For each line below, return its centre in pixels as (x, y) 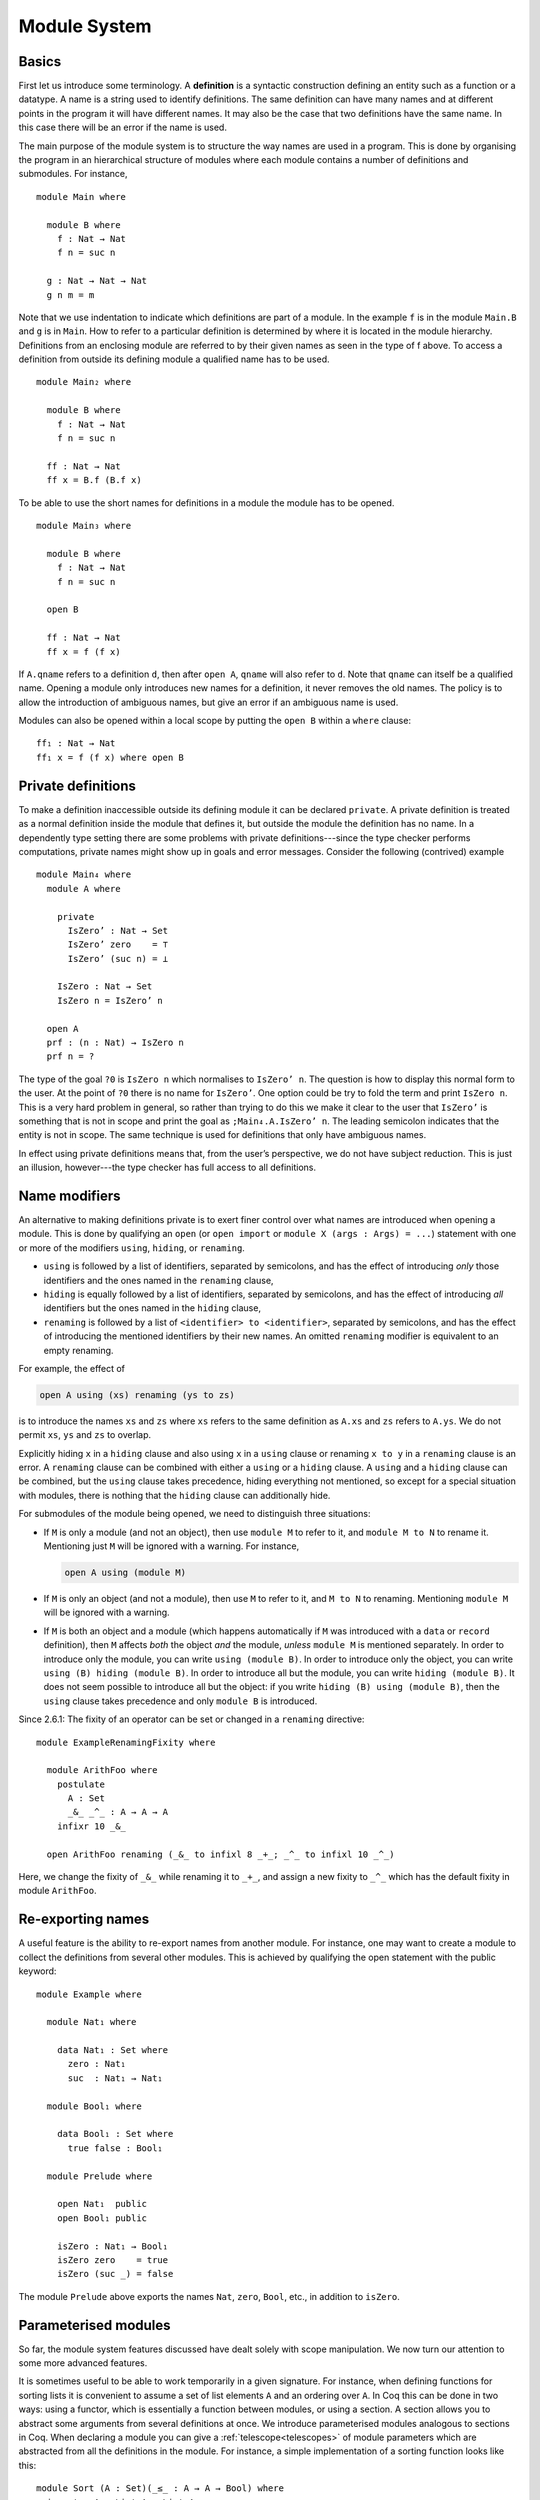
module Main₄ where (84, 874)
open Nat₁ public (102, 2204)
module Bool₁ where (94, 2106)
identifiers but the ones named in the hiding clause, (152, 1308)
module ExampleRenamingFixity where (126, 1742)
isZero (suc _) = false (115, 2274)
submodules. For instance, (73, 174)
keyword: (37, 1971)
